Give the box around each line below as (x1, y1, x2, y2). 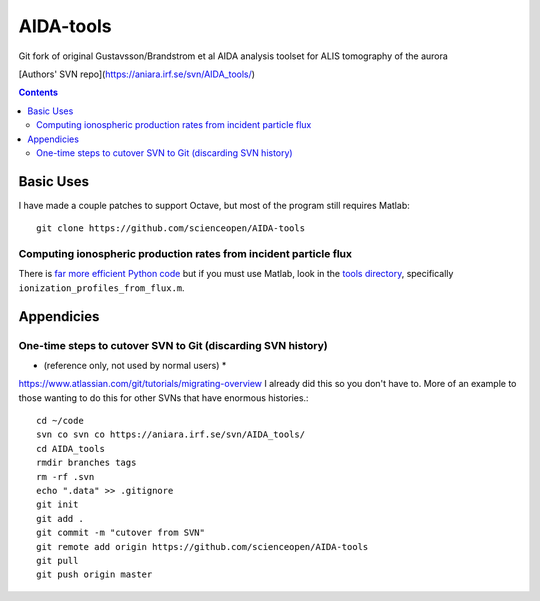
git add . (36, 513, 84, 524)
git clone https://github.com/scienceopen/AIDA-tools (36, 223, 305, 234)
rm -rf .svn (36, 471, 95, 482)
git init (36, 499, 79, 510)
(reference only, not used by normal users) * (43, 359, 227, 371)
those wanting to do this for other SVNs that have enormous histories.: (18, 391, 309, 404)
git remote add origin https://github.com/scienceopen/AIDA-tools (36, 541, 369, 552)
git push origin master (36, 569, 153, 580)
